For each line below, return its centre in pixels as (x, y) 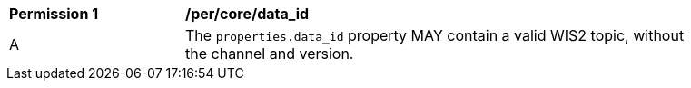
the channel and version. (270, 54)
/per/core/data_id (247, 14)
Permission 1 (54, 14)
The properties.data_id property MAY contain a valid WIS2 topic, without (435, 35)
